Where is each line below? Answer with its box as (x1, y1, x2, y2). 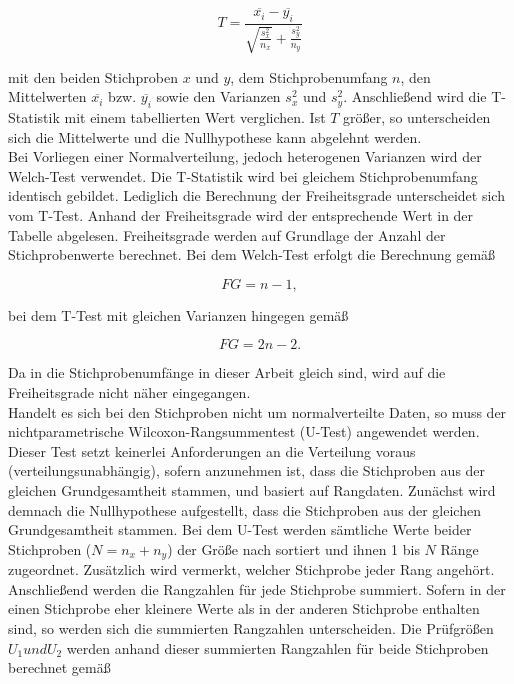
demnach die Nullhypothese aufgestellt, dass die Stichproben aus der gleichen (8, 499, 481, 520)
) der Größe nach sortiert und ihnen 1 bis (167, 538, 420, 559)
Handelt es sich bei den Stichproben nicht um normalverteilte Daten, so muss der (8, 401, 507, 422)
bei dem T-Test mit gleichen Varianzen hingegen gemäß (8, 304, 349, 325)
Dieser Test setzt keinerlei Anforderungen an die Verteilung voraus (8, 440, 416, 461)
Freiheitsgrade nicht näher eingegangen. (8, 381, 251, 402)
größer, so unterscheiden (343, 107, 491, 128)
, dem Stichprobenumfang (230, 66, 388, 87)
